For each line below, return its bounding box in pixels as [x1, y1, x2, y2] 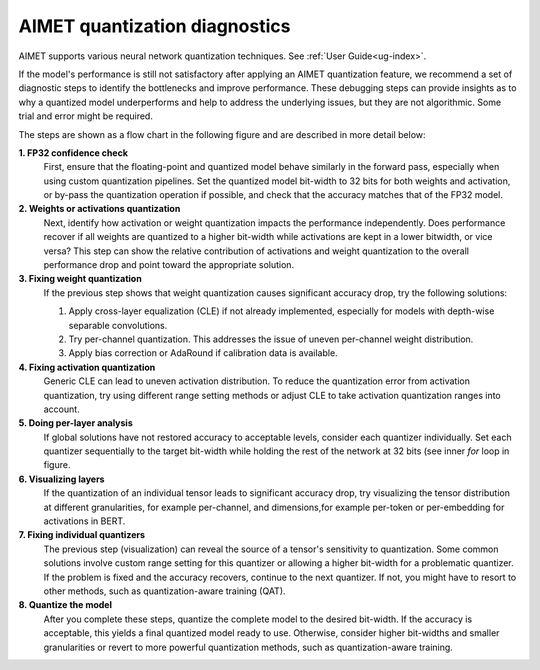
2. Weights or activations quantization [18, 203, 181, 215]
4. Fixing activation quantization [18, 361, 156, 373]
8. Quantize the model [18, 599, 112, 611]
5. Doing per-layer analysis [18, 417, 134, 429]
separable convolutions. [68, 319, 168, 331]
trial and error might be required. [18, 110, 154, 122]
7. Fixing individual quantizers [18, 529, 145, 541]
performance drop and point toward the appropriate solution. [43, 259, 295, 271]
